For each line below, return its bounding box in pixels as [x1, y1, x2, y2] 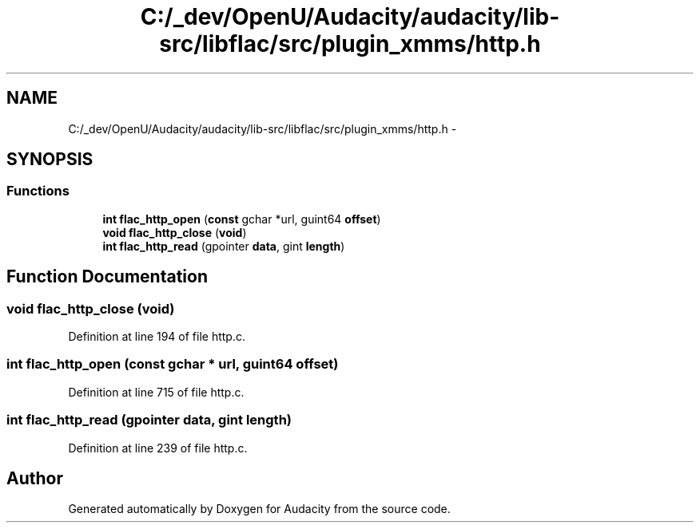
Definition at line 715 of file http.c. [68, 385, 245, 399]
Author [6, 468, 63, 488]
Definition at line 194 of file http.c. [68, 330, 246, 344]
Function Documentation [6, 266, 208, 287]
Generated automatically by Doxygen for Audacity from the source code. [68, 502, 451, 516]
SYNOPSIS [6, 149, 93, 170]
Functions [6, 183, 70, 199]
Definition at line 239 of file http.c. [68, 440, 248, 455]
